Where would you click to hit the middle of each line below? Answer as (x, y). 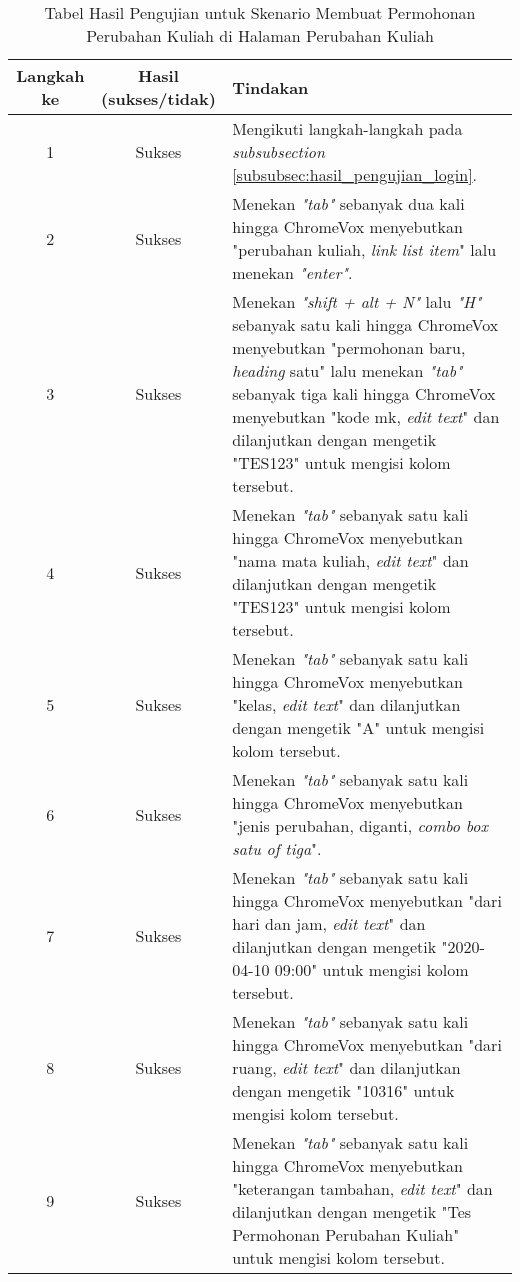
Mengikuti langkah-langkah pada (347, 128)
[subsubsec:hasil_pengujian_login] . (355, 174)
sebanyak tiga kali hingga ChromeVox (364, 393)
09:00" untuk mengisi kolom (371, 969)
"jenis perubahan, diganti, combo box (360, 825)
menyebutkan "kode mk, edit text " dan (366, 416)
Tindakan (270, 87)
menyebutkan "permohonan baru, (349, 347)
